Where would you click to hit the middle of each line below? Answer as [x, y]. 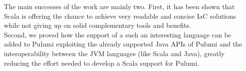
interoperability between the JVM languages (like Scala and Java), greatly [114, 53]
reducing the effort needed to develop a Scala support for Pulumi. [102, 63]
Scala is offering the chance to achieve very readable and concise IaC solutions [120, 16]
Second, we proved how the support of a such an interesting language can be [118, 34]
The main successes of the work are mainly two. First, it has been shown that [119, 6]
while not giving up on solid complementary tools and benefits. [98, 25]
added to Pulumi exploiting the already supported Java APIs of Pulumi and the [123, 44]
